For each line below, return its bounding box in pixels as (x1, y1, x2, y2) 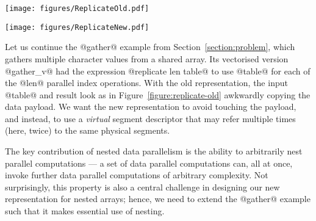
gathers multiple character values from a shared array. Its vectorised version (5, 52, 289, 65)
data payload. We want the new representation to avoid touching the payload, (5, 100, 296, 113)
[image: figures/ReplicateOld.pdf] (5, 4, 149, 13)
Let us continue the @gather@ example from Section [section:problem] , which (5, 40, 295, 53)
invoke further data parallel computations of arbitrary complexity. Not (5, 168, 268, 181)
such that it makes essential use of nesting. (5, 205, 165, 217)
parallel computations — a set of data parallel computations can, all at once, (5, 156, 293, 169)
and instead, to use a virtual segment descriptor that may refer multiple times (5, 112, 296, 125)
